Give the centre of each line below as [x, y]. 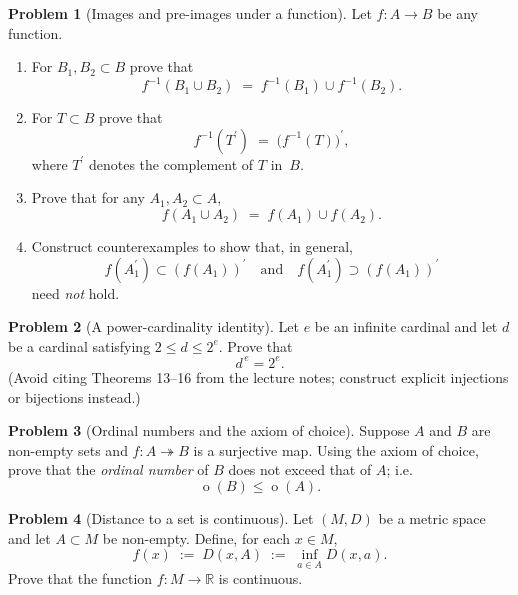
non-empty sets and [68, 449]
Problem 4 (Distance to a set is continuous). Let [161, 517]
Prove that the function [80, 578]
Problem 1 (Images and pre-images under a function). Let [190, 13]
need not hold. [75, 292]
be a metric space [432, 517]
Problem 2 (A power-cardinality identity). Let [153, 326]
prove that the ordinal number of [108, 469]
